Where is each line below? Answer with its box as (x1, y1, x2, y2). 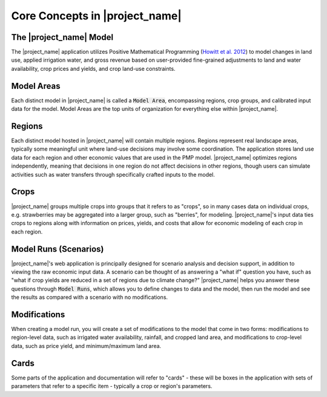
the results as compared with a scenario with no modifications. (11, 294, 168, 301)
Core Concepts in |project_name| (11, 9, 182, 22)
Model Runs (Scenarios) (11, 244, 104, 254)
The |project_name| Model (11, 32, 114, 42)
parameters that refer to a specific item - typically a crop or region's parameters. (11, 382, 213, 390)
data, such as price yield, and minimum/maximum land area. (11, 342, 162, 349)
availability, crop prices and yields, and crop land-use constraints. (11, 65, 176, 72)
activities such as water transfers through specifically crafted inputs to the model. (11, 171, 215, 178)
